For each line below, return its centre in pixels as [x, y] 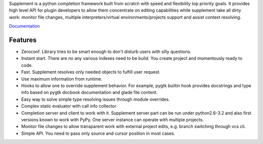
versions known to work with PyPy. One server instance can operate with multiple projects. [113, 120]
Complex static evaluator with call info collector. [69, 106]
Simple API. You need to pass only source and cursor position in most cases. [98, 133]
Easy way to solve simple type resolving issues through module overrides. [95, 99]
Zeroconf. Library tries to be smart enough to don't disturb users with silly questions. [106, 52]
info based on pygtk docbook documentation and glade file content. [89, 92]
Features [23, 40]
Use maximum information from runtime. [62, 79]
